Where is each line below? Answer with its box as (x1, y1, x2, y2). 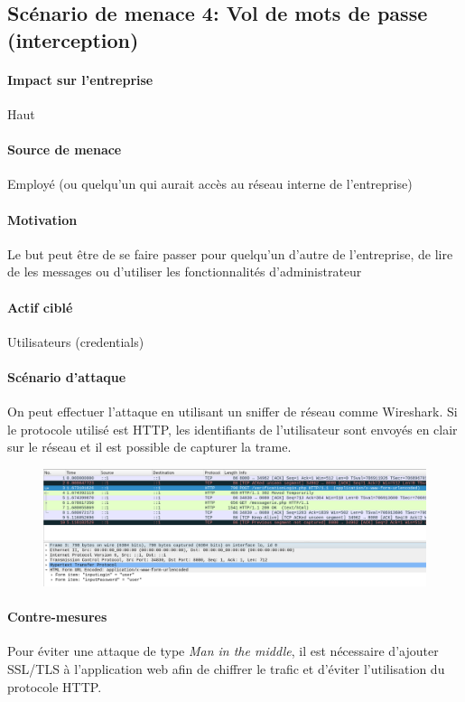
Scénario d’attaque (7, 367, 126, 386)
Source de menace (7, 140, 122, 159)
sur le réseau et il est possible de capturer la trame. (7, 437, 292, 456)
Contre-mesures (7, 607, 107, 626)
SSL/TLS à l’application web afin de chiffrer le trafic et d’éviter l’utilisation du (7, 659, 445, 678)
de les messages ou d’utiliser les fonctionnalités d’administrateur (7, 262, 362, 281)
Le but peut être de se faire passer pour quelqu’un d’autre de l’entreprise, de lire (7, 244, 453, 263)
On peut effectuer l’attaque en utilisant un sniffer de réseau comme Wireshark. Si (7, 402, 458, 421)
